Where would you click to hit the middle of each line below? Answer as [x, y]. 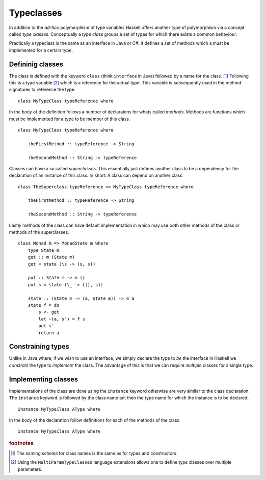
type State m [43, 250]
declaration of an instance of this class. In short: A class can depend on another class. [96, 175]
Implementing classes [43, 379]
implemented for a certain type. [41, 50]
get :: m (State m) [51, 257]
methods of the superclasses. [39, 232]
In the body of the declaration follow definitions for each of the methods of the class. [95, 420]
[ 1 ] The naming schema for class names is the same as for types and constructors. [94, 453]
